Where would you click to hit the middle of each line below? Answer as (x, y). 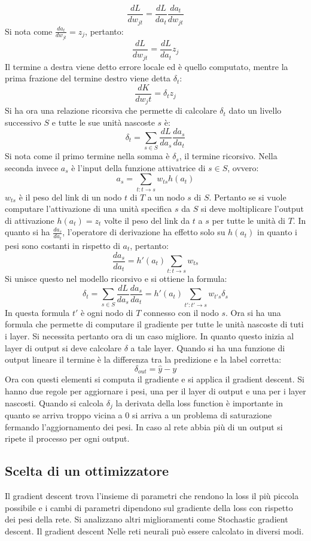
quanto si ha (28, 232)
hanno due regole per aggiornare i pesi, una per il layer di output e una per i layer (155, 390)
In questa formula (37, 312)
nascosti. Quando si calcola (54, 402)
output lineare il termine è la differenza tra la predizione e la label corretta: (143, 359)
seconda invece (32, 167)
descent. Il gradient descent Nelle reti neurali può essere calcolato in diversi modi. (154, 531)
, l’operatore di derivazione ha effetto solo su (144, 232)
